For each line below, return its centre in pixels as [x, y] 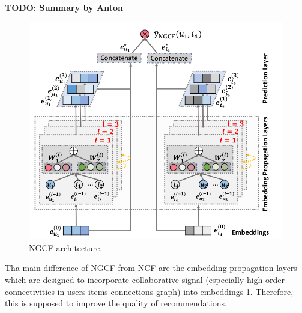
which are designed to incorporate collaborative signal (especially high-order [145, 279]
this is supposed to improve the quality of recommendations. [116, 303]
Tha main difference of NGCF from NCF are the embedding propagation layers [151, 268]
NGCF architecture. [66, 247]
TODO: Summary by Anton [64, 7]
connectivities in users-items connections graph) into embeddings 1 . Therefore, [149, 291]
